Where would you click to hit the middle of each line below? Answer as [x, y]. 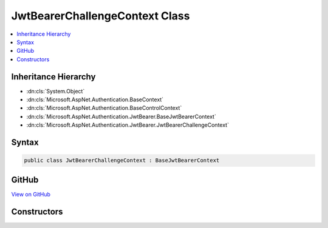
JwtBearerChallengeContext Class [101, 16]
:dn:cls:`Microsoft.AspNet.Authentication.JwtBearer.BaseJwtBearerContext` [121, 116]
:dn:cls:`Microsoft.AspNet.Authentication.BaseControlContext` [104, 108]
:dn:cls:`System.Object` [56, 91]
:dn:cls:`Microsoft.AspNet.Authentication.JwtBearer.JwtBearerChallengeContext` [128, 125]
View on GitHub [31, 194]
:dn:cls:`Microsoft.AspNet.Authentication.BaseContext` [95, 99]
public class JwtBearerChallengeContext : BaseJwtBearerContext [122, 160]
